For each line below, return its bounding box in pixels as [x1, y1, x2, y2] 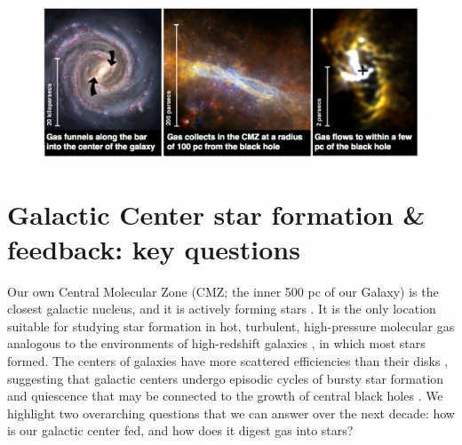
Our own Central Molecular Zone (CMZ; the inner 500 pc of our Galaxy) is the [7, 282, 439, 300]
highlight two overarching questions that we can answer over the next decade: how [7, 403, 455, 422]
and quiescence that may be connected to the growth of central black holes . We [7, 386, 443, 405]
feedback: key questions [7, 230, 300, 266]
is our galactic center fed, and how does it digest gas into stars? [7, 421, 354, 440]
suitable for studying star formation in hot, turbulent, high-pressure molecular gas [7, 316, 455, 335]
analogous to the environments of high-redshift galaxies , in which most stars [7, 334, 426, 353]
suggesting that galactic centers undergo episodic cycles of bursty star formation [7, 369, 444, 387]
